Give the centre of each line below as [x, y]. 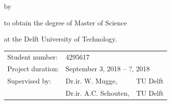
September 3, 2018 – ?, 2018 [108, 69]
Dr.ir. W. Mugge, [91, 81]
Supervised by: [29, 81]
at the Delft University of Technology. [61, 39]
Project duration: [33, 69]
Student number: [32, 56]
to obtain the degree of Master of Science [65, 22]
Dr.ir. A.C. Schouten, [97, 93]
